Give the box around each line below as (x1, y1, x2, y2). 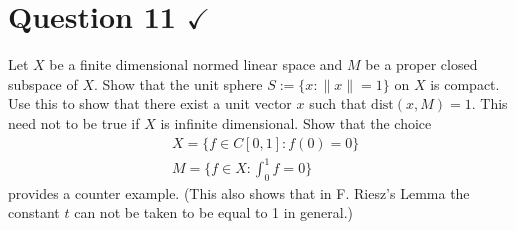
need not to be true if (8, 112, 140, 133)
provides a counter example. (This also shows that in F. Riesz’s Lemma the (8, 182, 470, 203)
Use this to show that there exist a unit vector (8, 93, 292, 114)
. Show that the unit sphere (94, 73, 263, 94)
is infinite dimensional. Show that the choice (160, 112, 432, 133)
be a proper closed (365, 54, 478, 75)
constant (8, 202, 60, 223)
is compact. (430, 73, 500, 94)
